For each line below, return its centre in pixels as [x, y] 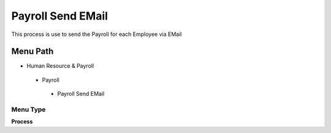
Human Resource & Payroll [60, 66]
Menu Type [29, 110]
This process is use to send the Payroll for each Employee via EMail [97, 34]
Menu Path [32, 52]
